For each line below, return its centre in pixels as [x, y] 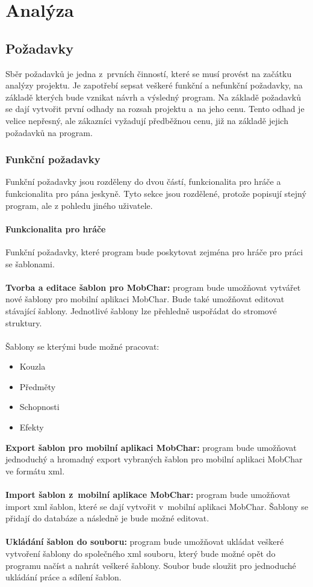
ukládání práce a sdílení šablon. [64, 577]
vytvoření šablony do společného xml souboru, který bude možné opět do [141, 553]
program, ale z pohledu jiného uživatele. [79, 205]
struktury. [24, 322]
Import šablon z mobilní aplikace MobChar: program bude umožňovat [148, 495]
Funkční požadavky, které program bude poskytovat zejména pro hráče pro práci [154, 251]
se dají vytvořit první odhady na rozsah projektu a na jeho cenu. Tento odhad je [155, 109]
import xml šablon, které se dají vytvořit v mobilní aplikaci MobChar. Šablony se [157, 506]
